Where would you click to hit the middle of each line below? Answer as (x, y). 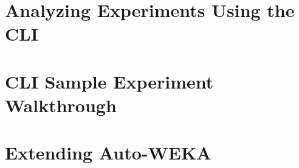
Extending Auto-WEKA (108, 153)
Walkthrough (61, 105)
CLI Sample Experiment (109, 81)
